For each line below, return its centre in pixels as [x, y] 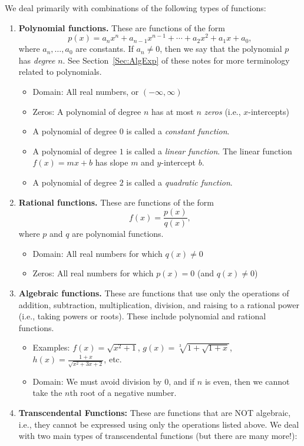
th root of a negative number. [123, 393]
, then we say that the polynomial [221, 49]
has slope [112, 162]
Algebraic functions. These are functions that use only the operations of [154, 293]
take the [47, 393]
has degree [37, 60]
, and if [182, 381]
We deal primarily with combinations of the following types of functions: [136, 8]
